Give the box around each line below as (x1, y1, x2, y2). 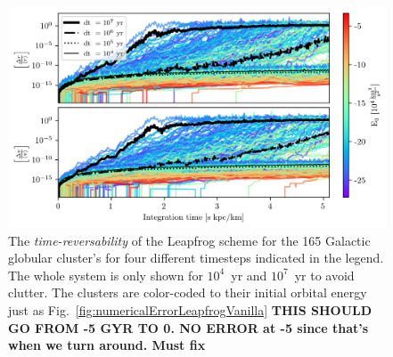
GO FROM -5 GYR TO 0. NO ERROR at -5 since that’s (8, 318, 369, 337)
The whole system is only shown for (8, 265, 203, 284)
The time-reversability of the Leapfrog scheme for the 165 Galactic (8, 231, 371, 249)
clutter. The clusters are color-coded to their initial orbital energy (8, 283, 367, 302)
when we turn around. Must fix (8, 336, 206, 354)
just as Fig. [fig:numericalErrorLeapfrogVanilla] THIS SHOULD (8, 300, 373, 319)
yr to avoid (294, 265, 355, 284)
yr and (231, 265, 267, 284)
